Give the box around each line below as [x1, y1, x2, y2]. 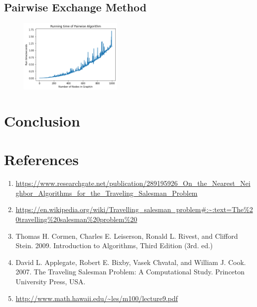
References [4, 149, 79, 170]
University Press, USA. [15, 276, 86, 287]
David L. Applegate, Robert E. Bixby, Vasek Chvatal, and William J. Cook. [15, 257, 246, 267]
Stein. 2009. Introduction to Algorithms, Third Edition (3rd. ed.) [15, 240, 213, 251]
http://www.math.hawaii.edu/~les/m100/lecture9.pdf [15, 293, 178, 303]
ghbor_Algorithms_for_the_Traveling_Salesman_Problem [15, 187, 198, 198]
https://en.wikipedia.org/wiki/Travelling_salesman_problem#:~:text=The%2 [15, 204, 253, 215]
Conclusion [4, 110, 81, 131]
